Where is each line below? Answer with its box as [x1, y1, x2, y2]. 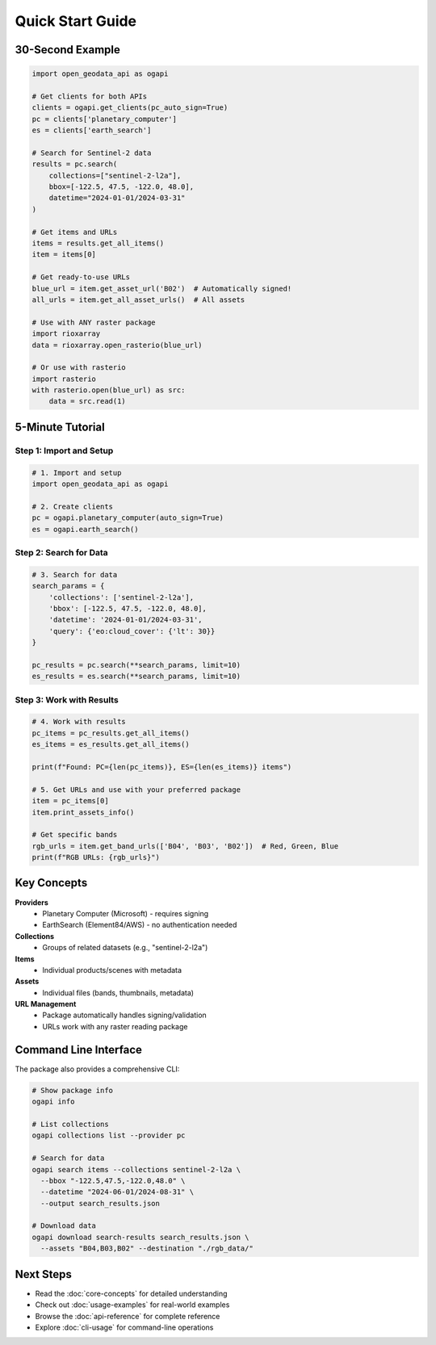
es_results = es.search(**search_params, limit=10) [31, 672, 241, 681]
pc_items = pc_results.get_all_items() [31, 728, 190, 738]
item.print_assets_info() [31, 807, 135, 817]
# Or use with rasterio [31, 363, 127, 372]
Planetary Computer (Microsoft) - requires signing [42, 908, 209, 918]
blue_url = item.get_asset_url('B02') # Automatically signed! [31, 283, 292, 293]
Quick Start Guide [15, 12, 137, 30]
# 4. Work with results [31, 717, 127, 727]
